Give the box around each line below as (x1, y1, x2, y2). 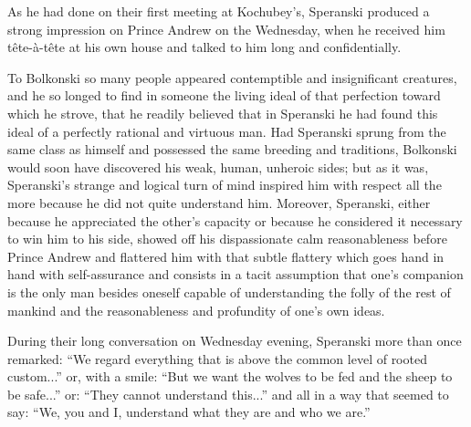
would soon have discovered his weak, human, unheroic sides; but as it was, (7, 157, 429, 176)
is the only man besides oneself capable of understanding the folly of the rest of (7, 282, 451, 301)
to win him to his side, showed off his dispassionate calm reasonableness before (7, 229, 447, 248)
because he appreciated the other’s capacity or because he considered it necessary (7, 211, 463, 230)
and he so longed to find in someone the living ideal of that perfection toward (7, 86, 441, 105)
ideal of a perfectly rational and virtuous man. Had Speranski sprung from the (7, 121, 446, 141)
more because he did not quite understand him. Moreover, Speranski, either (7, 193, 431, 212)
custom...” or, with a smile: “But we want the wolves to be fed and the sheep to (7, 367, 453, 386)
